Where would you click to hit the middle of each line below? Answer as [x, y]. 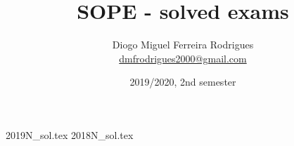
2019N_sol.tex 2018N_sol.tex [70, 134]
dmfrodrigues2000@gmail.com [183, 58]
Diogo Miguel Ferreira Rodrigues [183, 45]
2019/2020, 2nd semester [183, 82]
